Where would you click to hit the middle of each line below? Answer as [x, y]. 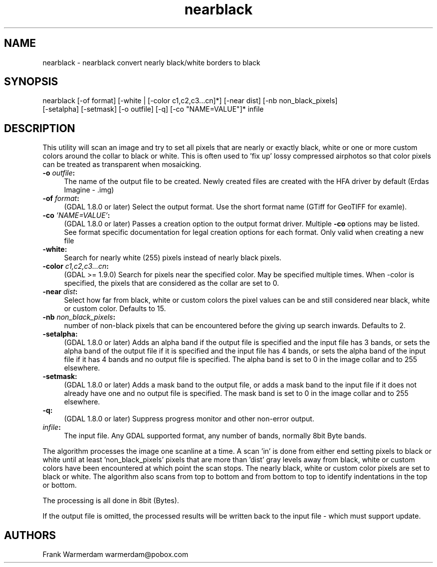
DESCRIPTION [40, 128]
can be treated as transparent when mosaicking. [122, 165]
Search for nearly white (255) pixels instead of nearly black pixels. [173, 258]
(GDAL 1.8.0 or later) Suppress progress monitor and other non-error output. [189, 419]
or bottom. [60, 485]
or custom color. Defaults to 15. [115, 309]
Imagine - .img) [89, 190]
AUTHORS [30, 535]
